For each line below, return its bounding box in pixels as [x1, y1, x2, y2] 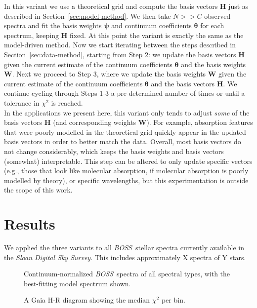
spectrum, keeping [4, 30, 59, 40]
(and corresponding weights [53, 117, 136, 127]
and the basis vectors [151, 78, 215, 88]
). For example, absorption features [146, 117, 253, 127]
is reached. [51, 97, 83, 108]
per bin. [161, 295, 185, 305]
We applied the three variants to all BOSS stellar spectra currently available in [4, 242, 244, 252]
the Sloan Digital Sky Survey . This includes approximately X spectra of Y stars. [4, 252, 246, 262]
